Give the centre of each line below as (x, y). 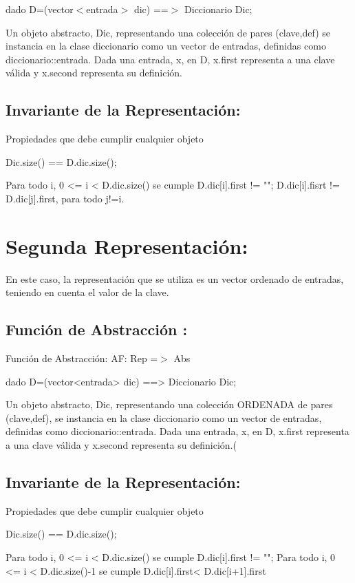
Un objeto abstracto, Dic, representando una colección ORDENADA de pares (169, 404)
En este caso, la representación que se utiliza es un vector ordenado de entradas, (175, 278)
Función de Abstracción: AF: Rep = (82, 358)
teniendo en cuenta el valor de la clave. (87, 292)
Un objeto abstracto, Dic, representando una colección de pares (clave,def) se (168, 32)
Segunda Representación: (127, 245)
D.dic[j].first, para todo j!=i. (65, 198)
